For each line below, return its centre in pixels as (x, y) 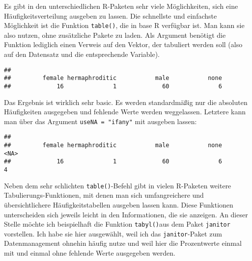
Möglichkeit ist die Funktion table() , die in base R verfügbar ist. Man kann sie (124, 25)
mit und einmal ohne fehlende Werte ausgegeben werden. (90, 253)
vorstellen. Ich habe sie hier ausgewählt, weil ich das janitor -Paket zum (113, 233)
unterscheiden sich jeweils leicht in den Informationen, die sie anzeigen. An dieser (126, 214)
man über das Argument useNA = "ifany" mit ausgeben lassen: (100, 121)
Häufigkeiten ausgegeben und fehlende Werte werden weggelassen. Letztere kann (125, 112)
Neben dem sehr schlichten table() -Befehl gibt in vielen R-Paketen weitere (118, 185)
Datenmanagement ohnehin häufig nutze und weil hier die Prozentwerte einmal (123, 243)
